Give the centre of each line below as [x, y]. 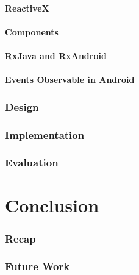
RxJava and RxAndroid [56, 55]
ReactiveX [27, 8]
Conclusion [52, 205]
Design [22, 106]
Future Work [37, 266]
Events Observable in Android [70, 80]
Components [32, 31]
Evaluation [32, 162]
